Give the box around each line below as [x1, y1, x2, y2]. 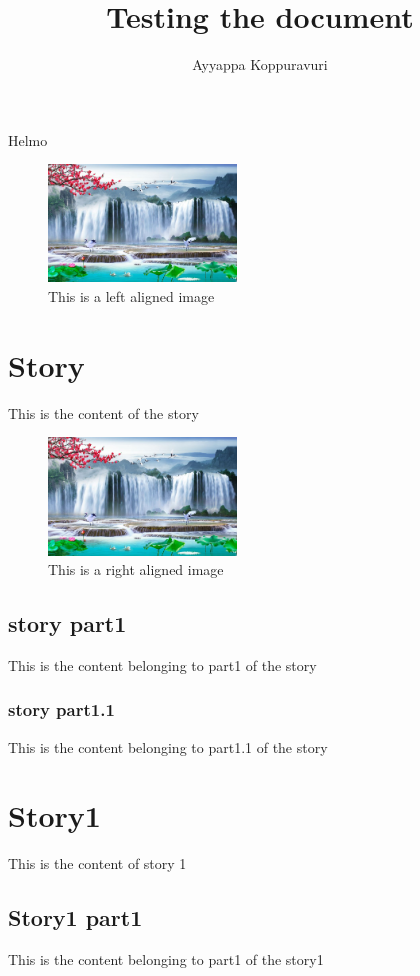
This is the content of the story [8, 402, 199, 423]
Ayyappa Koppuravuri [192, 54, 328, 75]
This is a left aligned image [48, 286, 215, 307]
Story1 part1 [8, 902, 143, 933]
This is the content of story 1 [8, 853, 187, 874]
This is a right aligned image [48, 559, 224, 580]
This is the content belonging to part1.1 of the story [8, 736, 328, 757]
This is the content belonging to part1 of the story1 [8, 949, 324, 970]
